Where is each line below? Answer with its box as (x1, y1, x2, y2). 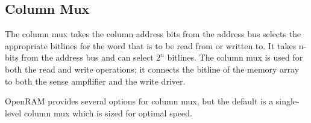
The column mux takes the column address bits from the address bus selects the (5, 28, 301, 40)
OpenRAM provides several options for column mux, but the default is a (5, 95, 274, 107)
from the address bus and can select (21, 51, 154, 64)
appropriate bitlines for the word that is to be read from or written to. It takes (5, 39, 297, 52)
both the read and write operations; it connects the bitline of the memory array (5, 62, 300, 75)
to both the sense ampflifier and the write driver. (5, 74, 186, 87)
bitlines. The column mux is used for (167, 51, 303, 64)
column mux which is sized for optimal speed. (24, 106, 192, 119)
